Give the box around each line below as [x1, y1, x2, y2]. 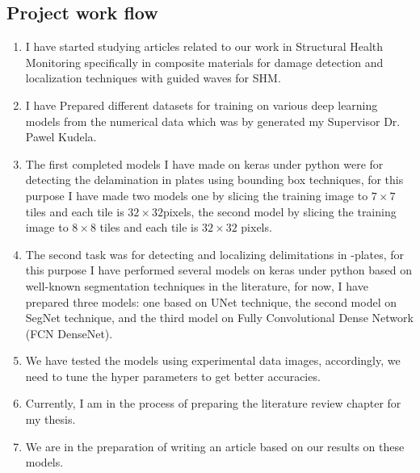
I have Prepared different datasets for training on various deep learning [25, 96, 378, 113]
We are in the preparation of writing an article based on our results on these [25, 437, 405, 454]
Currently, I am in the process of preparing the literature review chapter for [25, 395, 401, 412]
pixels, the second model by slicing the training [162, 203, 397, 220]
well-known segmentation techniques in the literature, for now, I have [25, 277, 368, 294]
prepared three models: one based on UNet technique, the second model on [25, 293, 397, 310]
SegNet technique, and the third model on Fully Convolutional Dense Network [25, 309, 414, 326]
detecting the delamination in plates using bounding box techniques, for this [25, 171, 404, 188]
